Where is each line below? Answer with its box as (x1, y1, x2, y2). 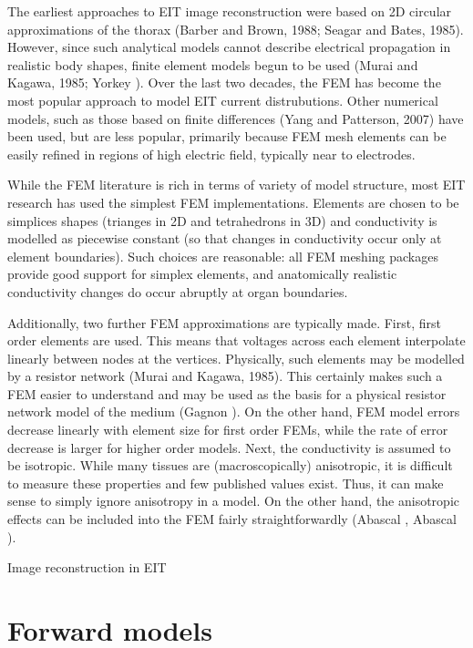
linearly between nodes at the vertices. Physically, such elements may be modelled (7, 348, 465, 367)
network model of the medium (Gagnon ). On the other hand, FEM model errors (7, 402, 460, 421)
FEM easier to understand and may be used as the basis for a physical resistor (7, 384, 447, 403)
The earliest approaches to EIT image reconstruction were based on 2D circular (7, 2, 452, 20)
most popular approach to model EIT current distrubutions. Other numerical (7, 90, 438, 109)
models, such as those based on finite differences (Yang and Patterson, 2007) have (7, 108, 464, 128)
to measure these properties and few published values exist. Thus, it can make (7, 473, 444, 492)
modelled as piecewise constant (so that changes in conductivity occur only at (7, 229, 442, 248)
